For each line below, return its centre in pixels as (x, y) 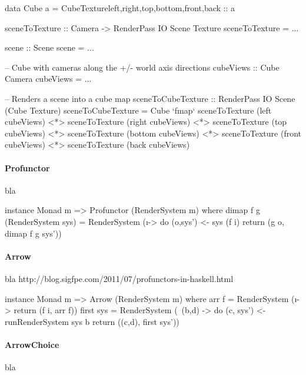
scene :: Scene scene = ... (49, 47)
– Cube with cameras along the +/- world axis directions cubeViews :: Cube (142, 67)
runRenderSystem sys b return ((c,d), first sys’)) (92, 321)
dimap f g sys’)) (33, 233)
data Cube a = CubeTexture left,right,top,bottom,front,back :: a (120, 8)
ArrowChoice (32, 344)
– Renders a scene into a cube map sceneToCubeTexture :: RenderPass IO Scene (150, 98)
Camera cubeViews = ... (48, 79)
